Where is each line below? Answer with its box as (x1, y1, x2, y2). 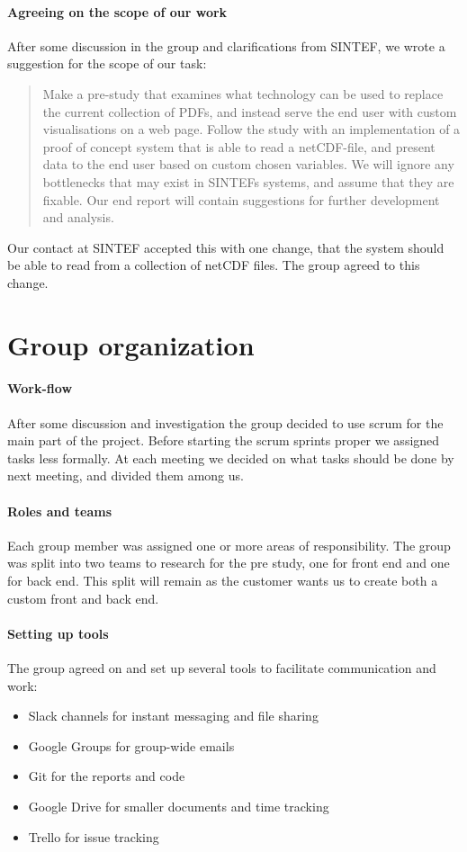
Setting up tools (7, 623, 109, 642)
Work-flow (7, 379, 73, 398)
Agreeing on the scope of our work (7, 2, 228, 21)
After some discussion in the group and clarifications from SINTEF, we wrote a (7, 36, 445, 55)
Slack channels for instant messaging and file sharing (28, 706, 319, 725)
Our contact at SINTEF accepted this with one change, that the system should (7, 238, 445, 256)
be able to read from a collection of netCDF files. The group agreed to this (7, 256, 420, 274)
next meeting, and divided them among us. (7, 466, 244, 485)
